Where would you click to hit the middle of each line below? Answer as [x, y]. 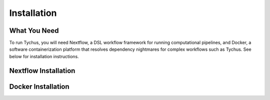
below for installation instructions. [44, 56]
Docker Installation [39, 86]
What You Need [34, 31]
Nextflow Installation [42, 70]
